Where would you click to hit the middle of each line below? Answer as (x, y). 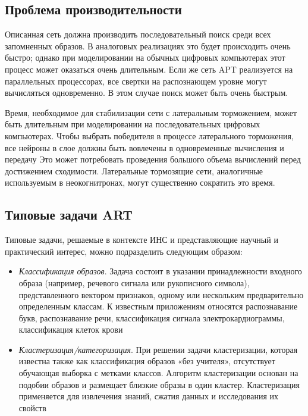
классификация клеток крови (71, 329)
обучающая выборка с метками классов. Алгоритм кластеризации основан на (158, 373)
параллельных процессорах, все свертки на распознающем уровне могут (136, 81)
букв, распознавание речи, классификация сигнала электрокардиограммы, (152, 318)
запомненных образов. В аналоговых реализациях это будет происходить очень (148, 46)
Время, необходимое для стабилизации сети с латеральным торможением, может (151, 112)
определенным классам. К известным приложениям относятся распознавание (158, 306)
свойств (32, 407)
